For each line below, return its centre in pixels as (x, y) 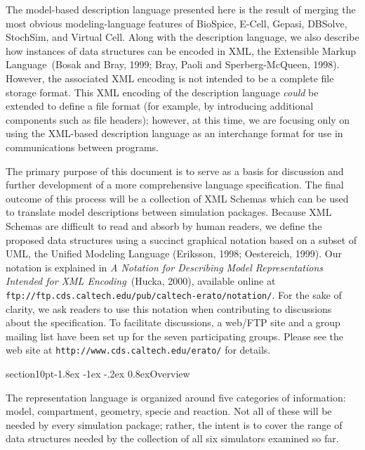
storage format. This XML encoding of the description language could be (162, 92)
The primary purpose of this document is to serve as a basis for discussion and (175, 171)
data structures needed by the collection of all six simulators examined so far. (172, 438)
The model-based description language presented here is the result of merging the (181, 9)
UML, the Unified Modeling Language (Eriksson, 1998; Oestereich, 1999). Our (174, 253)
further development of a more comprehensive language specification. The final (175, 185)
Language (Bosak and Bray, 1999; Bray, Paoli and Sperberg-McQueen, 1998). (173, 64)
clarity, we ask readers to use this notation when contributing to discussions (169, 308)
